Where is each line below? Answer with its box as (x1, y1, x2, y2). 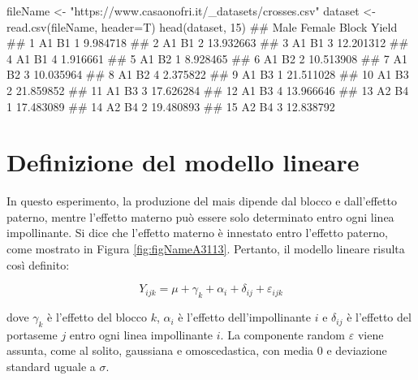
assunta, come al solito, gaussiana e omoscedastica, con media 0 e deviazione (6, 342, 387, 359)
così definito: (6, 256, 70, 273)
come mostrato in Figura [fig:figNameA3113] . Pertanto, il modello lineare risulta (6, 240, 405, 257)
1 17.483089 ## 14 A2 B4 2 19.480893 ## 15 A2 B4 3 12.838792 (6, 97, 335, 114)
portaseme (6, 326, 58, 343)
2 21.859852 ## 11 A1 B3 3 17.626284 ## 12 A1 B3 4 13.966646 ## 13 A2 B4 (6, 81, 409, 98)
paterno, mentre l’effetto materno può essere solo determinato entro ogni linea (6, 208, 394, 225)
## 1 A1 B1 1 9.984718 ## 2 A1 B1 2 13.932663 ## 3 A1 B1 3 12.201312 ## (6, 34, 409, 51)
